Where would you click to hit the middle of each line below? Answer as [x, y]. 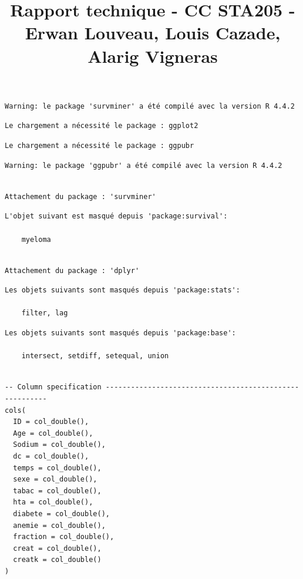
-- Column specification [53, 387]
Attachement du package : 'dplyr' [72, 270]
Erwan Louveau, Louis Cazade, [153, 33]
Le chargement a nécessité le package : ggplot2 [102, 126]
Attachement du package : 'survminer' [80, 196]
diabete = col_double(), [61, 514]
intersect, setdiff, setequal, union [95, 356]
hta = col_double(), [53, 502]
